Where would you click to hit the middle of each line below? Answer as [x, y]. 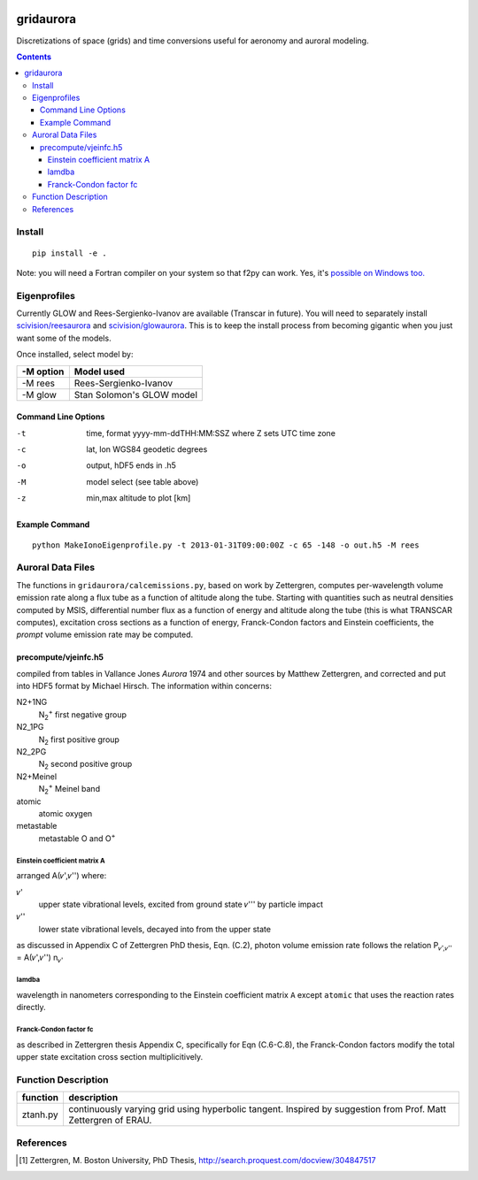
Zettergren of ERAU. [110, 1121]
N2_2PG [31, 752]
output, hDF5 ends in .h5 [131, 465]
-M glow [39, 395]
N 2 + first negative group [83, 715]
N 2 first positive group [79, 740]
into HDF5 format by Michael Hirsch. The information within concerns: [144, 686]
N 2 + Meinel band [69, 789]
